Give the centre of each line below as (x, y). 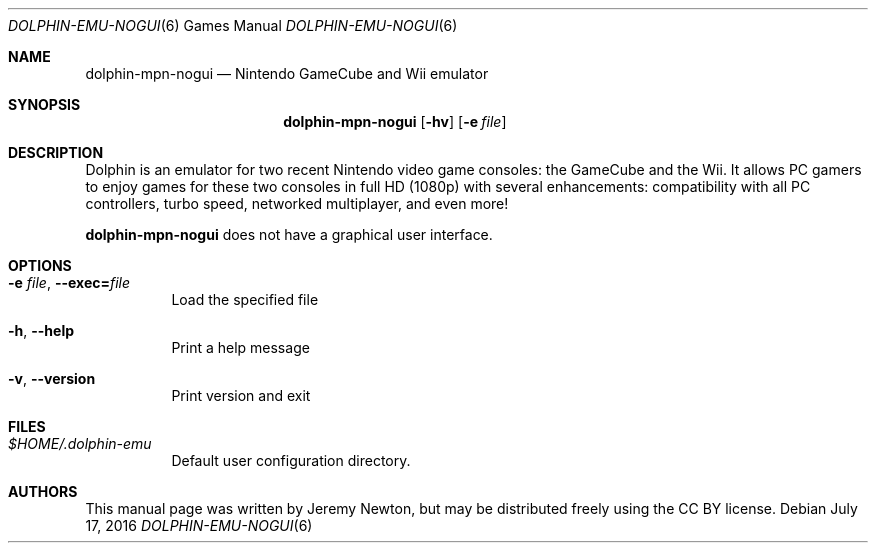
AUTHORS (43, 491)
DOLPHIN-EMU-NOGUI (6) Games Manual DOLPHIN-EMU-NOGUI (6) (233, 25)
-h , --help (41, 330)
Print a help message (240, 347)
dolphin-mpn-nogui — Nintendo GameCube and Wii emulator (287, 73)
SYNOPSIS (44, 104)
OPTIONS (40, 265)
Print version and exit (241, 395)
